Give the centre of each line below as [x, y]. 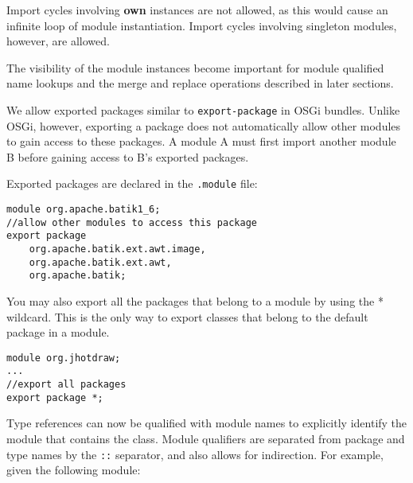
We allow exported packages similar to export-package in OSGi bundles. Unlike [203, 109]
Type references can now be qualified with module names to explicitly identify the [207, 423]
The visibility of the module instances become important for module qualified [195, 67]
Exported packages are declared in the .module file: [132, 183]
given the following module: [74, 470]
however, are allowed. [58, 41]
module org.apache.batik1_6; [84, 210]
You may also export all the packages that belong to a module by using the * [195, 301]
